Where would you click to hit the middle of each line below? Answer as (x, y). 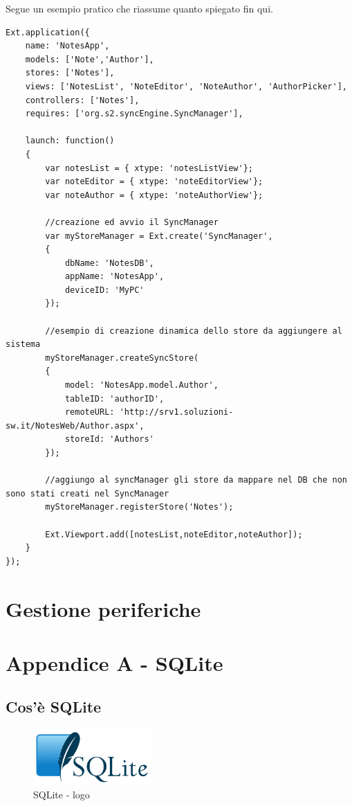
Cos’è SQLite (54, 707)
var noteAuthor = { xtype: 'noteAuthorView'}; (154, 195)
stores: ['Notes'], (70, 73)
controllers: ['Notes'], (82, 100)
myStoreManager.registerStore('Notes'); (139, 507)
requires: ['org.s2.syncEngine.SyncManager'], (134, 114)
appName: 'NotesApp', (114, 277)
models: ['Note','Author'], (90, 59)
